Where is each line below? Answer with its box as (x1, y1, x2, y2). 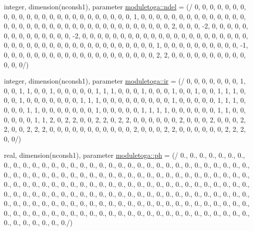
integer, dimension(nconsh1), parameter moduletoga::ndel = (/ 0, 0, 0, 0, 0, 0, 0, (4, 1, 246, 11)
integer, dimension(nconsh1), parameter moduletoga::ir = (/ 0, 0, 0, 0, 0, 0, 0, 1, (4, 76, 246, 86)
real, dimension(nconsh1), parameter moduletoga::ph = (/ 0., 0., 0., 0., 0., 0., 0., (4, 150, 245, 160)
